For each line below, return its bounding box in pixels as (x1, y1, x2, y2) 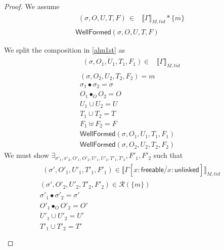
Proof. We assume (4, 1, 60, 11)
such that (153, 150, 183, 160)
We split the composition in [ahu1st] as (4, 45, 125, 55)
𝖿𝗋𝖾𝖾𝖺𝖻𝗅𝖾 (141, 166, 164, 174)
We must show (4, 150, 49, 160)
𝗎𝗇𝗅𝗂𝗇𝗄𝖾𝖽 (174, 166, 199, 174)
